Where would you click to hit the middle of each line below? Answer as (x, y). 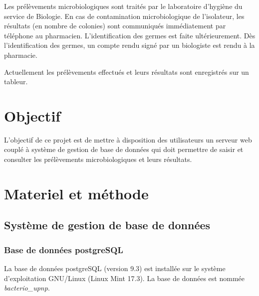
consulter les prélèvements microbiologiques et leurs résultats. (98, 159)
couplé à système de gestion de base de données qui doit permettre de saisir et (124, 149)
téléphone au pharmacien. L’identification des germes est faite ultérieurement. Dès (130, 35)
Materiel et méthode (76, 193)
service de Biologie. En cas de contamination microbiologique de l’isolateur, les (124, 16)
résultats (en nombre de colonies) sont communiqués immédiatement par (115, 26)
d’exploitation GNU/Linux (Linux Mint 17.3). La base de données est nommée (124, 278)
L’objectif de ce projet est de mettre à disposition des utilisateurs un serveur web (128, 139)
